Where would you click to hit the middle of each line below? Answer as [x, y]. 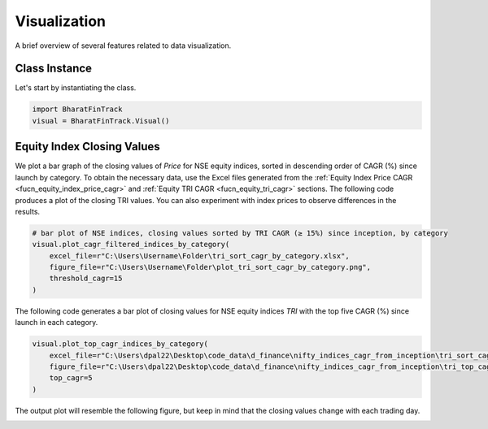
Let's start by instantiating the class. [76, 88]
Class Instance [54, 69]
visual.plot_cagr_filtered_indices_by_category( [131, 245]
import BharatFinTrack [77, 109]
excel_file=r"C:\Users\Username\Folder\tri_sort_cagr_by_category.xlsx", [199, 256]
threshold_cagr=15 [86, 279]
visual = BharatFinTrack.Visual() [101, 121]
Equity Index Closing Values [87, 147]
